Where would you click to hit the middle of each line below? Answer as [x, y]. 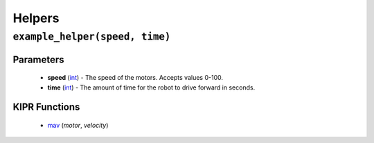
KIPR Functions [46, 107]
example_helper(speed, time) [92, 37]
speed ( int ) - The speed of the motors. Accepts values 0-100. [135, 78]
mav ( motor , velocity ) [78, 126]
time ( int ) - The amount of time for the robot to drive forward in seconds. [151, 87]
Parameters [38, 59]
